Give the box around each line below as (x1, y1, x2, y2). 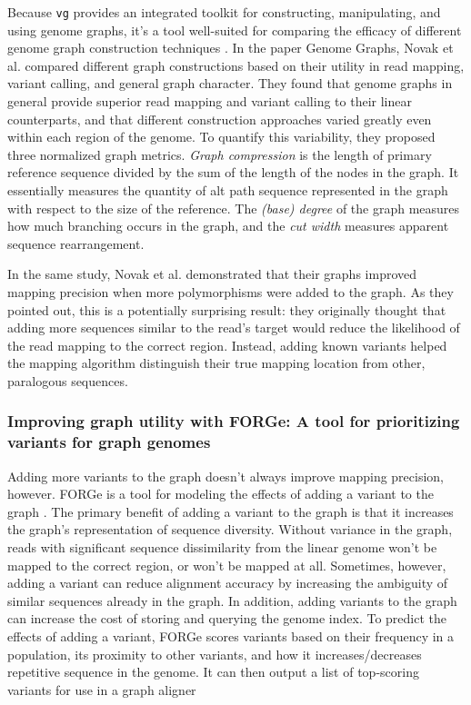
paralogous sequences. (7, 371, 128, 390)
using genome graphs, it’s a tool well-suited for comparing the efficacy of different (7, 20, 462, 39)
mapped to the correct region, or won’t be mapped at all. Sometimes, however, (7, 555, 446, 574)
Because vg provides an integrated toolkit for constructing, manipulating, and (7, 3, 441, 21)
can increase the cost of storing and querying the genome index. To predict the (7, 609, 446, 628)
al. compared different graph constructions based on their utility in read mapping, (7, 55, 465, 74)
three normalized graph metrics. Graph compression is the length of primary (7, 144, 432, 164)
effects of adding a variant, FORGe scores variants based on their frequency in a (7, 627, 455, 646)
